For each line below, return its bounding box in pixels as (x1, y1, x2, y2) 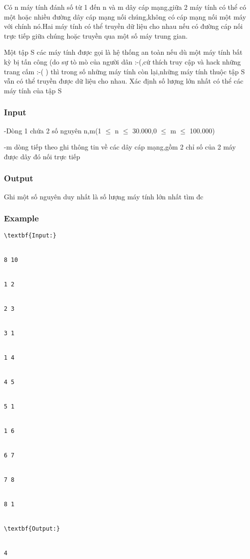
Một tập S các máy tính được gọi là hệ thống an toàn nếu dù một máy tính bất (4, 47, 243, 57)
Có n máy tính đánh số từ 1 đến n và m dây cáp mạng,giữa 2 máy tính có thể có (4, 2, 246, 12)
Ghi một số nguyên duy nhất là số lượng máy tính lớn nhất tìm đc (4, 191, 204, 201)
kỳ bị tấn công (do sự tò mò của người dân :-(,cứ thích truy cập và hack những (4, 56, 241, 66)
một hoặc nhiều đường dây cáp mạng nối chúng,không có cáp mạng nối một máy (4, 11, 246, 21)
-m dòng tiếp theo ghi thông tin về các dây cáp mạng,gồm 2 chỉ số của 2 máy (4, 142, 236, 152)
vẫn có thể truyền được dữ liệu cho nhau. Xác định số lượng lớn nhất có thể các (4, 76, 244, 86)
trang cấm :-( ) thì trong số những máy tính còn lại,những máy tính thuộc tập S (4, 66, 245, 76)
